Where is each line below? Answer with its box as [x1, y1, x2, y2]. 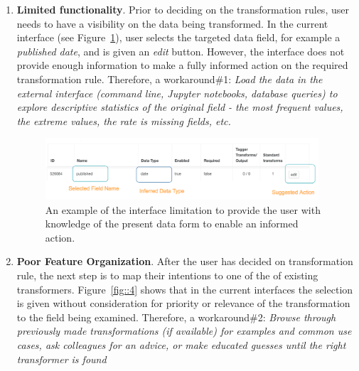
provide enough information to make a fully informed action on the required [16, 58, 348, 72]
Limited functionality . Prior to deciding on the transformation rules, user [16, 2, 349, 16]
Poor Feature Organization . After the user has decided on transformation [16, 254, 353, 269]
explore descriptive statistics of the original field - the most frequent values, [16, 100, 343, 114]
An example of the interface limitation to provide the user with [45, 202, 321, 217]
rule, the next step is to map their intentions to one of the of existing [16, 267, 318, 282]
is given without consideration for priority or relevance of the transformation [16, 296, 350, 311]
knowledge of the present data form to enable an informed [45, 216, 299, 231]
